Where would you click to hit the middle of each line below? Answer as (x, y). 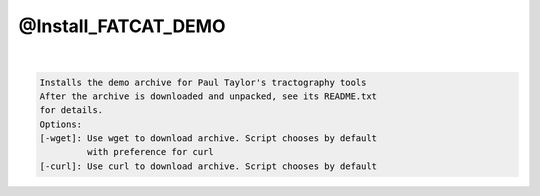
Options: (61, 124)
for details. (71, 110)
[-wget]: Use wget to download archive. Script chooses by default (208, 138)
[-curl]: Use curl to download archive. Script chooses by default (208, 166)
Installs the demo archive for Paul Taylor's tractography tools (203, 82)
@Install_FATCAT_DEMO (122, 26)
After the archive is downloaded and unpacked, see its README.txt (208, 96)
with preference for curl (150, 152)
